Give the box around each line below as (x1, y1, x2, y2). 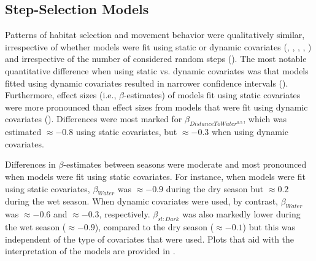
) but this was (242, 220, 295, 233)
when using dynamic (211, 125, 288, 138)
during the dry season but (166, 182, 264, 195)
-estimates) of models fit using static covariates (123, 88, 301, 101)
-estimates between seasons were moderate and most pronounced (63, 158, 307, 171)
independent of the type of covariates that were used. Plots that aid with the (5, 232, 295, 245)
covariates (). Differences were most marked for (5, 112, 182, 125)
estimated (5, 125, 42, 138)
